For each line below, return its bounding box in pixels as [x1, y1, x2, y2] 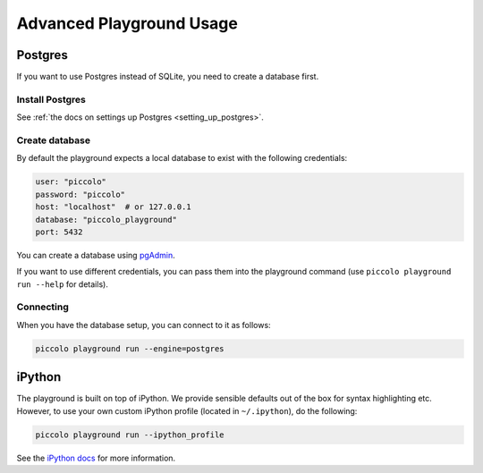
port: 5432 [35, 226, 83, 237]
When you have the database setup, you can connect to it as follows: [16, 319, 272, 330]
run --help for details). [16, 278, 109, 290]
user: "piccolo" [35, 177, 107, 187]
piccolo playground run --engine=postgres [35, 343, 225, 353]
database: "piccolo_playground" [35, 215, 178, 224]
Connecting [16, 300, 69, 313]
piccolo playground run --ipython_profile [35, 429, 225, 440]
